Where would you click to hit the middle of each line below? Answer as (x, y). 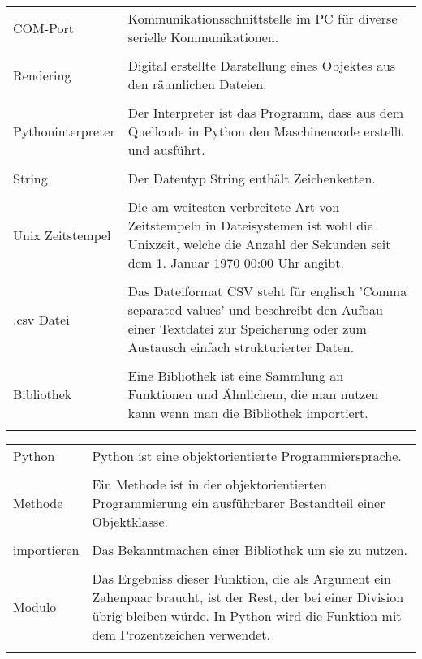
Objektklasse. (130, 521)
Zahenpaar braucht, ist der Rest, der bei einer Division (248, 597)
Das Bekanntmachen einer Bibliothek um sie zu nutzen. (250, 550)
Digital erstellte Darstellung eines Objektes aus (262, 65)
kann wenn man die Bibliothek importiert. (248, 413)
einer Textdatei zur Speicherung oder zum (247, 328)
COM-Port (43, 28)
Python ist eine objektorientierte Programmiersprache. (247, 456)
